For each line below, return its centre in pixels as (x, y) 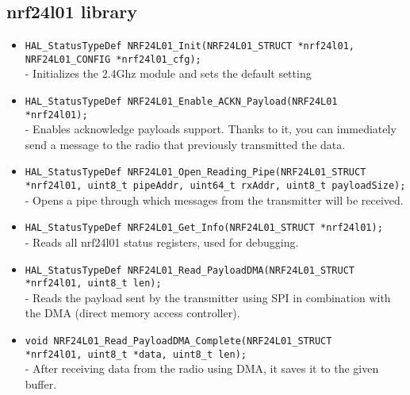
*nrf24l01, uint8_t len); (93, 284)
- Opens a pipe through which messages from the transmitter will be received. (214, 199)
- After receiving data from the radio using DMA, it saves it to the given (202, 368)
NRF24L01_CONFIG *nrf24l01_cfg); (113, 59)
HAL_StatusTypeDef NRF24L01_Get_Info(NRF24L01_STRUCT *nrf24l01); (204, 228)
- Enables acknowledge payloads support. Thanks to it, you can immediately (211, 129)
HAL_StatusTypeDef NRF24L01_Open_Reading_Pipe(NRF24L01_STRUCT (195, 173)
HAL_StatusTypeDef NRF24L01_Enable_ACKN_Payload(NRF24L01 (181, 101)
